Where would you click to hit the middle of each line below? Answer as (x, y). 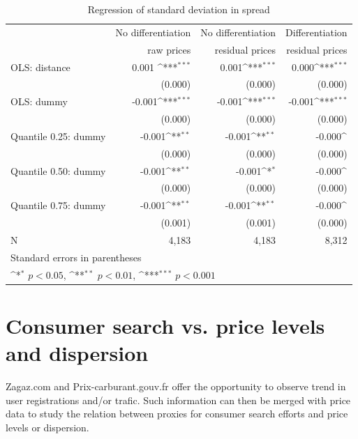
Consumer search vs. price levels (165, 325)
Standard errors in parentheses (76, 257)
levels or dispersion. (47, 427)
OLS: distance (40, 67)
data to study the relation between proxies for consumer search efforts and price (177, 414)
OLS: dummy (39, 101)
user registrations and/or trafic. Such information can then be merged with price (178, 400)
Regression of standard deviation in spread (179, 9)
